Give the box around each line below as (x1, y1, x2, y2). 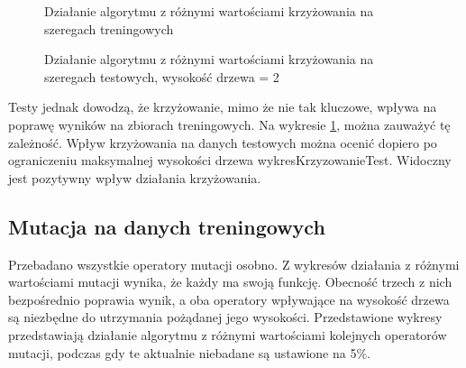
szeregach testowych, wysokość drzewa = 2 (44, 67, 279, 86)
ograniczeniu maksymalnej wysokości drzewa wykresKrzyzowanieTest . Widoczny (8, 151, 452, 170)
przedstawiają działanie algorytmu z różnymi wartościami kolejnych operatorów (8, 325, 447, 344)
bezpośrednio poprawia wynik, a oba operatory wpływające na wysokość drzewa (8, 290, 450, 308)
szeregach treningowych (44, 19, 174, 38)
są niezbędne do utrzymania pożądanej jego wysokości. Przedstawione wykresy (8, 308, 443, 327)
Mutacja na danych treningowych (8, 212, 325, 240)
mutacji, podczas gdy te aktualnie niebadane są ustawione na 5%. (8, 343, 370, 362)
